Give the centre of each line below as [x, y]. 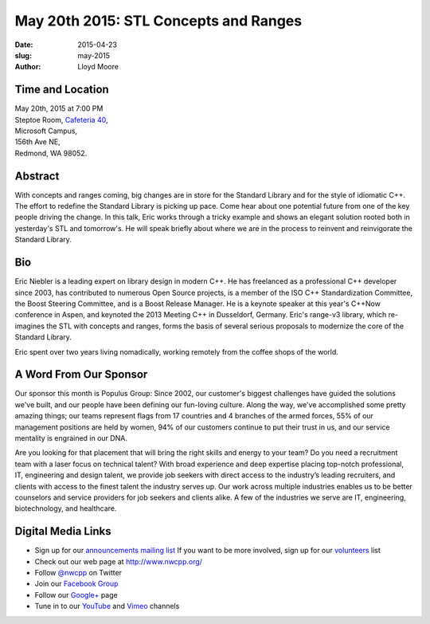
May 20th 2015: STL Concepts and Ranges [158, 21]
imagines [30, 326]
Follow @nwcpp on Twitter [78, 573]
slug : [23, 55]
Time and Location [62, 90]
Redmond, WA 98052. [51, 153]
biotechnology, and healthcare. [66, 508]
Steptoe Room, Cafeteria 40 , [61, 120]
